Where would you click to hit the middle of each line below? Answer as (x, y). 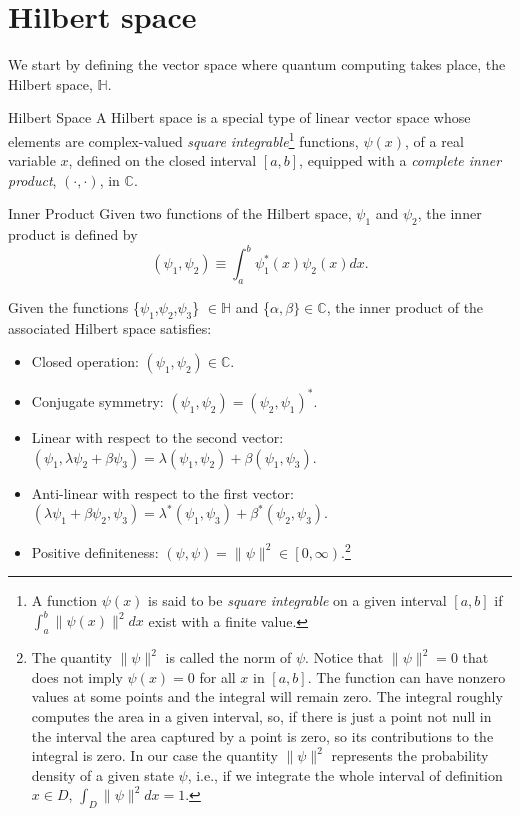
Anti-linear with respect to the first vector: (162, 492)
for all (217, 676)
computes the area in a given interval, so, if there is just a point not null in (261, 716)
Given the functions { (74, 307)
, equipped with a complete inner (400, 160)
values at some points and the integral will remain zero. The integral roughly (267, 696)
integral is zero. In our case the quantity (154, 755)
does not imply (77, 676)
